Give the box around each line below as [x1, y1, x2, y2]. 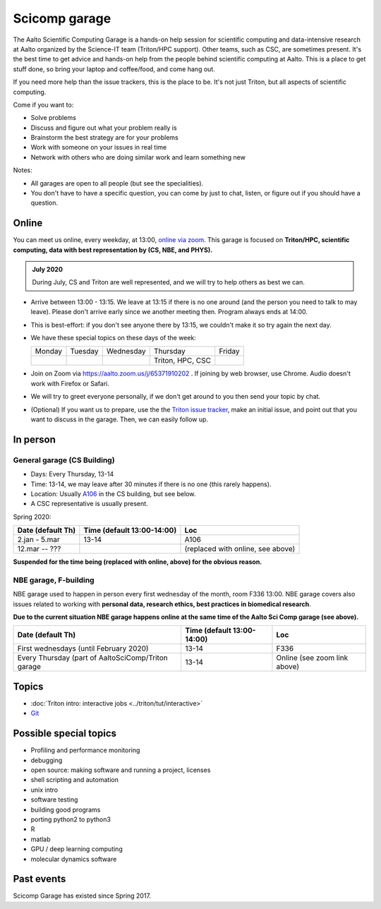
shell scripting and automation [30, 776, 119, 784]
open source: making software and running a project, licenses [30, 766, 211, 774]
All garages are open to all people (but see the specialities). [30, 179, 204, 187]
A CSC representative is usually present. [30, 500, 148, 508]
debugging [30, 756, 63, 764]
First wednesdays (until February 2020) [17, 644, 149, 654]
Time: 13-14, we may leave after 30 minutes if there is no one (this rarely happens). [30, 480, 272, 488]
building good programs [30, 805, 101, 814]
